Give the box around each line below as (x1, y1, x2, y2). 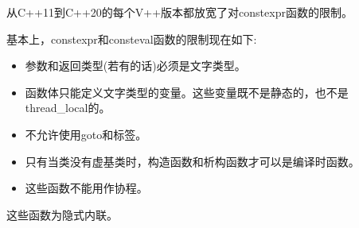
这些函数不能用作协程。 (25, 180, 148, 196)
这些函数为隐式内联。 (6, 206, 118, 222)
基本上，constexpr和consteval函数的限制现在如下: (6, 30, 257, 47)
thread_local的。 (25, 99, 111, 116)
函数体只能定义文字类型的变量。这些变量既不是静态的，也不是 (25, 83, 349, 100)
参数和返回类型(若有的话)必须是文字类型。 (25, 57, 246, 74)
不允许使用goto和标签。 (25, 126, 147, 142)
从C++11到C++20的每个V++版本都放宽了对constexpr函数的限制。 (6, 4, 353, 20)
